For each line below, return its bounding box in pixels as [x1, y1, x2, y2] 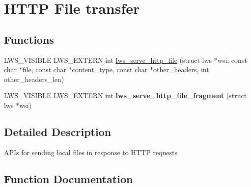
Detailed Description [4, 124, 112, 139]
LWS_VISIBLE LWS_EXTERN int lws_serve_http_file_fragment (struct [4, 90, 247, 101]
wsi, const [217, 54, 247, 65]
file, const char [22, 64, 66, 75]
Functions [4, 31, 54, 47]
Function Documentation [4, 171, 133, 186]
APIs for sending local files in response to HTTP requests [4, 147, 177, 157]
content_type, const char [72, 64, 148, 75]
